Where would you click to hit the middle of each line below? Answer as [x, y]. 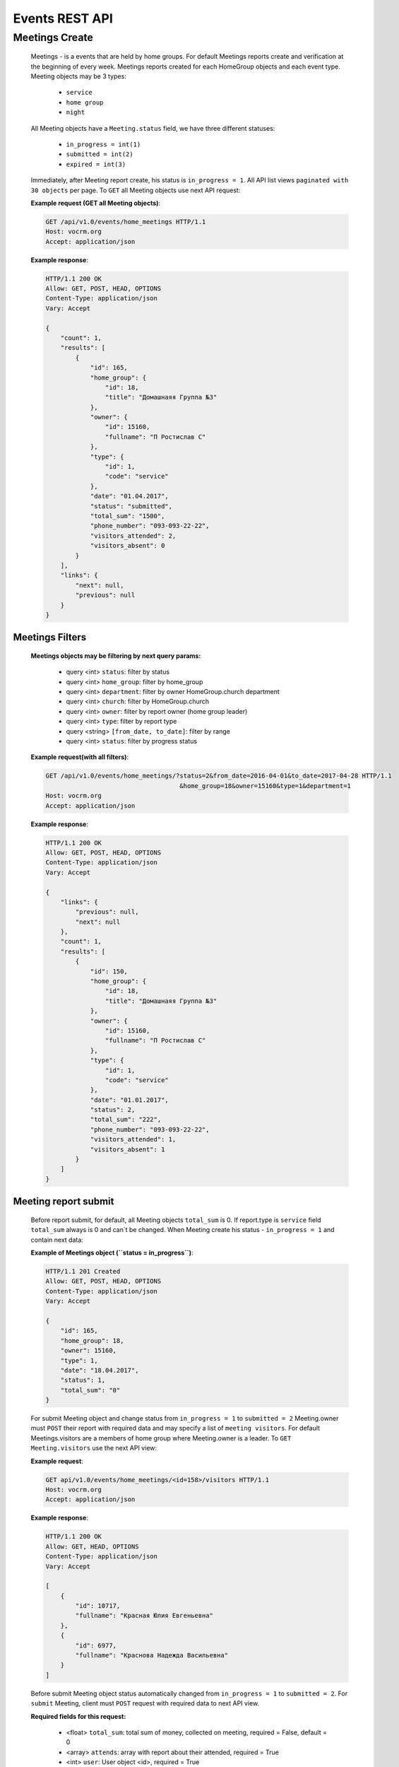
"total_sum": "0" [90, 1390]
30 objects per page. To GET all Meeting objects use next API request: [136, 190]
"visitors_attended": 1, [133, 1139]
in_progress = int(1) [103, 144]
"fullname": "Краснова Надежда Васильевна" [152, 1655]
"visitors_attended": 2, [133, 536]
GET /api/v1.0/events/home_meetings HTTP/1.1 [126, 222]
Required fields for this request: [78, 1716]
